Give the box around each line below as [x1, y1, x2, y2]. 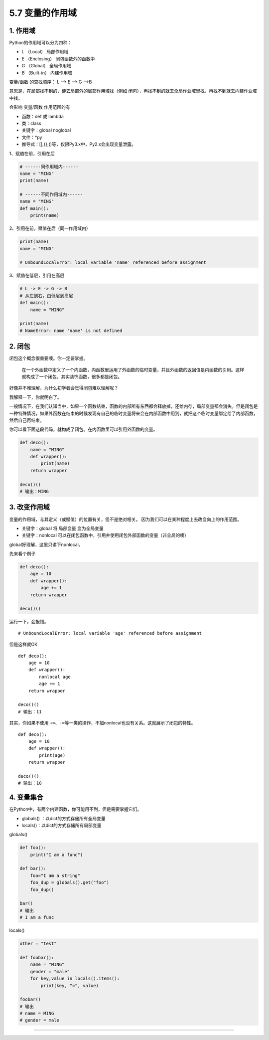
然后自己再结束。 [9, 417, 44, 423]
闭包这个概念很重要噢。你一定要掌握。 [9, 355, 88, 361]
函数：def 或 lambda [21, 113, 64, 119]
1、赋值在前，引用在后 [9, 150, 55, 157]
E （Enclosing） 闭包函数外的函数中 [21, 55, 95, 62]
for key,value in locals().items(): [30, 976, 120, 982]
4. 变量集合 [9, 793, 43, 802]
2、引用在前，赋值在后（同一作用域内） [9, 225, 91, 231]
